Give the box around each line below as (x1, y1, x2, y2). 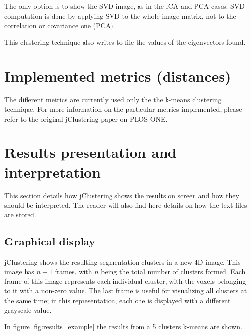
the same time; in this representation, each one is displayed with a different (4, 295, 231, 305)
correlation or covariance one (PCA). (4, 20, 115, 30)
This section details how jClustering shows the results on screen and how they (4, 190, 239, 200)
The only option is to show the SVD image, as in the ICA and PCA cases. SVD (4, 1, 245, 11)
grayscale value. (4, 305, 52, 315)
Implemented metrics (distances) (4, 65, 231, 86)
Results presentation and (4, 142, 177, 162)
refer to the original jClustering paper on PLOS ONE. (4, 113, 167, 123)
